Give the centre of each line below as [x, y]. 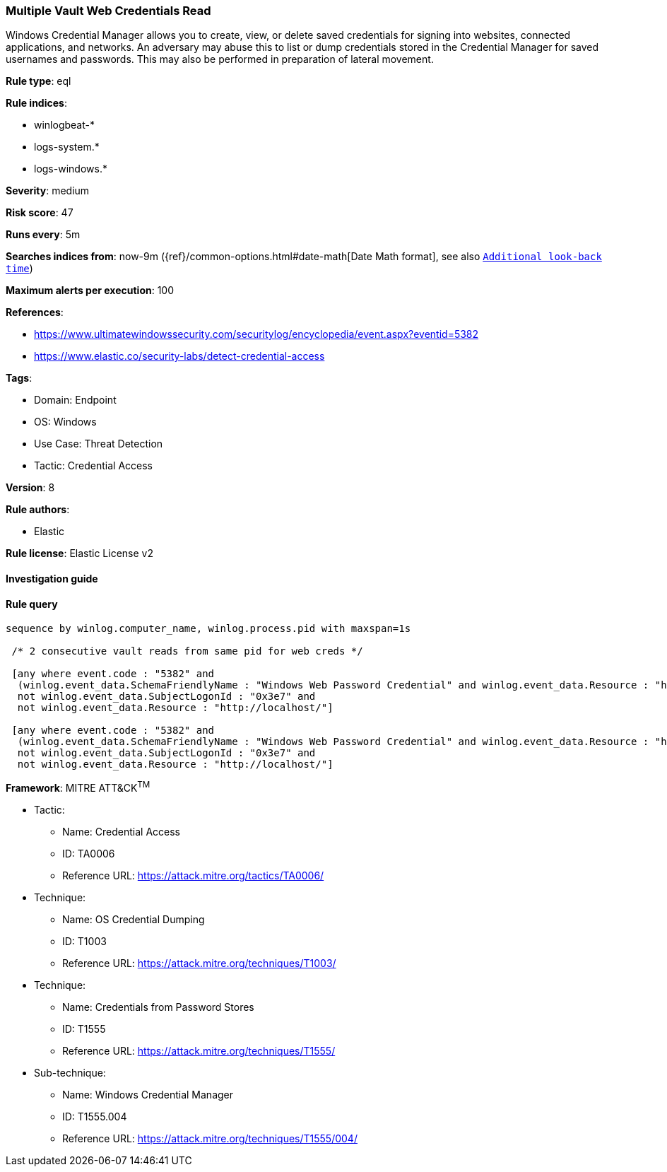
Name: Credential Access [121, 831]
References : [35, 312]
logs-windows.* [71, 169]
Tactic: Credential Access [93, 466]
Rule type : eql [39, 81]
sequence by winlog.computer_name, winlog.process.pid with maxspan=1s [208, 629]
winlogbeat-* [64, 125]
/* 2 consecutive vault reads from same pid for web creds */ [187, 651]
